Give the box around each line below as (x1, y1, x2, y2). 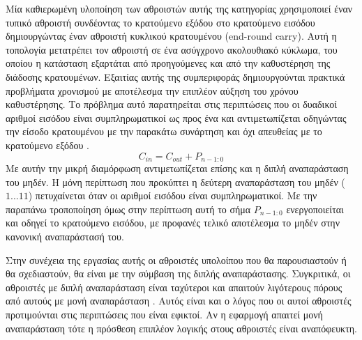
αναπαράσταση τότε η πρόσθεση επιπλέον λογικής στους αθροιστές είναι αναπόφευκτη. (6, 320, 357, 335)
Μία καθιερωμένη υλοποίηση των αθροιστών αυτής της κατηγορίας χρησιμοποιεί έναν (6, 1, 353, 15)
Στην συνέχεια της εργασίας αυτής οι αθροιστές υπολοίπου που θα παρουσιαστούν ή (6, 252, 347, 267)
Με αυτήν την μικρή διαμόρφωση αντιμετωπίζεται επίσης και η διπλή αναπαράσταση (6, 160, 349, 175)
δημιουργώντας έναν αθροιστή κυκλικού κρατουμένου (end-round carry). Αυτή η (6, 29, 337, 43)
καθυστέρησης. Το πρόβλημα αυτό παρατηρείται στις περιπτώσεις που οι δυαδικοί (6, 97, 337, 111)
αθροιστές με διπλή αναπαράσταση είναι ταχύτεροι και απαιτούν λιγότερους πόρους (6, 279, 342, 294)
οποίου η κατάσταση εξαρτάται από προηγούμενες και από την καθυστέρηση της (6, 56, 331, 70)
